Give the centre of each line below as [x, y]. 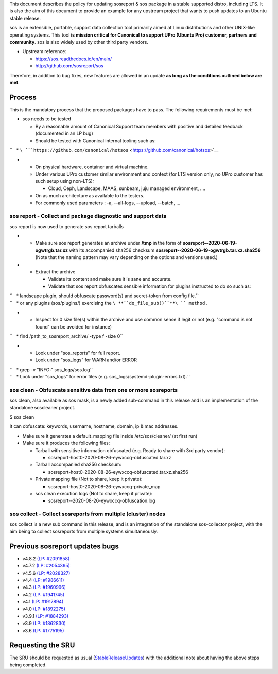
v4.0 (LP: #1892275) [44, 609]
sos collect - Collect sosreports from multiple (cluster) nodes [88, 514]
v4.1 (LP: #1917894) [43, 602]
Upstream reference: [45, 51]
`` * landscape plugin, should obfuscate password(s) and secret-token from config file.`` [104, 296]
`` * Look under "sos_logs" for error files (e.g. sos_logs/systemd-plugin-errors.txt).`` [100, 377]
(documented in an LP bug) [64, 133]
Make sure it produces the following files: [66, 443]
